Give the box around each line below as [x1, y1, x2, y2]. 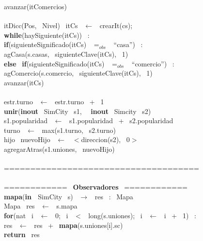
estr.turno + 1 [55, 96, 104, 106]
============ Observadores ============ [4, 182, 187, 192]
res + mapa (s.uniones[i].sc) [34, 220, 123, 230]
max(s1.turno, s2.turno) [42, 125, 116, 135]
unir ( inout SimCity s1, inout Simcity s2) [4, 106, 151, 116]
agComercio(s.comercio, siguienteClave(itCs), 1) [4, 68, 153, 78]
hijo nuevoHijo [4, 134, 50, 145]
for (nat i [4, 210, 33, 221]
